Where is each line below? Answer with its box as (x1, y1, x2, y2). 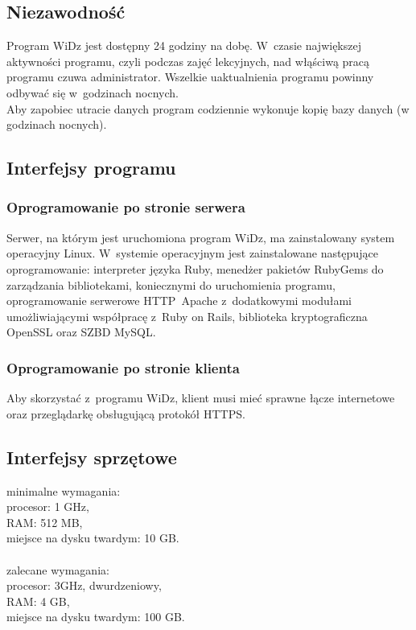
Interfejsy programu (6, 155, 176, 180)
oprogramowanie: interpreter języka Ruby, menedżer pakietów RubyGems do (6, 260, 384, 277)
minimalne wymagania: (6, 482, 121, 499)
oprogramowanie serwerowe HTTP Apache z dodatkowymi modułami (6, 292, 352, 309)
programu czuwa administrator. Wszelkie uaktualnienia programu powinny (6, 68, 374, 85)
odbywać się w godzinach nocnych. (6, 84, 179, 101)
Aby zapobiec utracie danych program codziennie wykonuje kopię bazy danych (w (6, 100, 410, 117)
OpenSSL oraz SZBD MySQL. (6, 323, 156, 340)
